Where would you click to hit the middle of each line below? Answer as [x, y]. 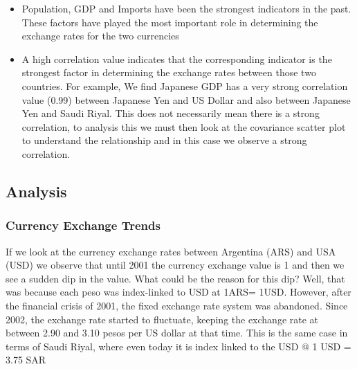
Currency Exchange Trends [83, 225]
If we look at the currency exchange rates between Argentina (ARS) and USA [171, 251]
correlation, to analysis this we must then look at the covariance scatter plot [184, 126]
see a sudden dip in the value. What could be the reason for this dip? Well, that [175, 278]
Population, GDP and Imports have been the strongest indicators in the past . [186, 8]
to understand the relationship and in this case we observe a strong [164, 140]
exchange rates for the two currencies [100, 36]
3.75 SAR [26, 360]
